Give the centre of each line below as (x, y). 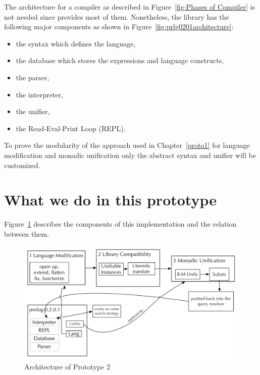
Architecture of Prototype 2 (67, 367)
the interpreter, (39, 94)
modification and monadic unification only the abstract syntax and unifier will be (130, 155)
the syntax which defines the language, (76, 43)
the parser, (33, 77)
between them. (27, 233)
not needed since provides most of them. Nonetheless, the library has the (117, 16)
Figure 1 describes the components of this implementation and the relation (120, 224)
